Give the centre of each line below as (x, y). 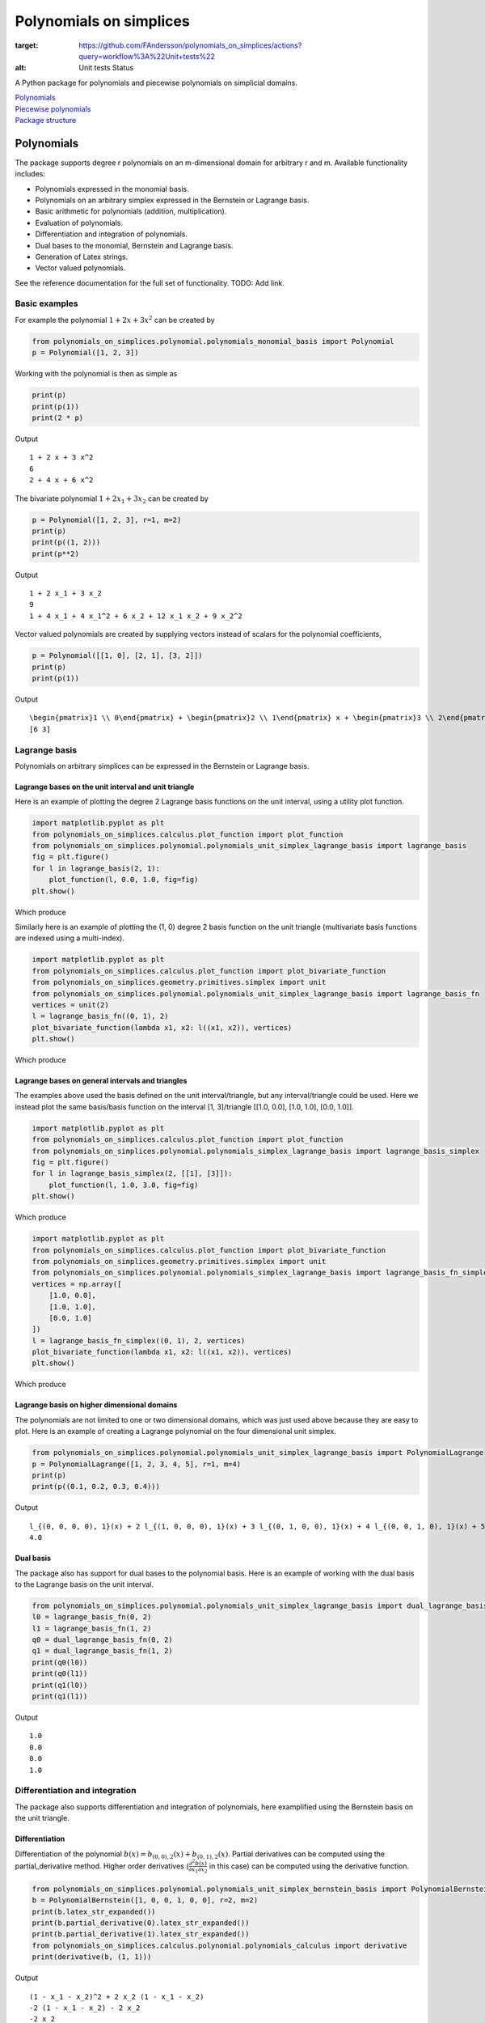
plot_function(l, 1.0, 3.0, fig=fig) (124, 1185)
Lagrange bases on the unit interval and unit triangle (105, 787)
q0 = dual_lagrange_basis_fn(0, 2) (102, 1640)
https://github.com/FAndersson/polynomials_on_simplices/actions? (190, 45)
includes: (30, 174)
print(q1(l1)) (60, 1696)
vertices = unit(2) (70, 1005)
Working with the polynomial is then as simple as (96, 374)
